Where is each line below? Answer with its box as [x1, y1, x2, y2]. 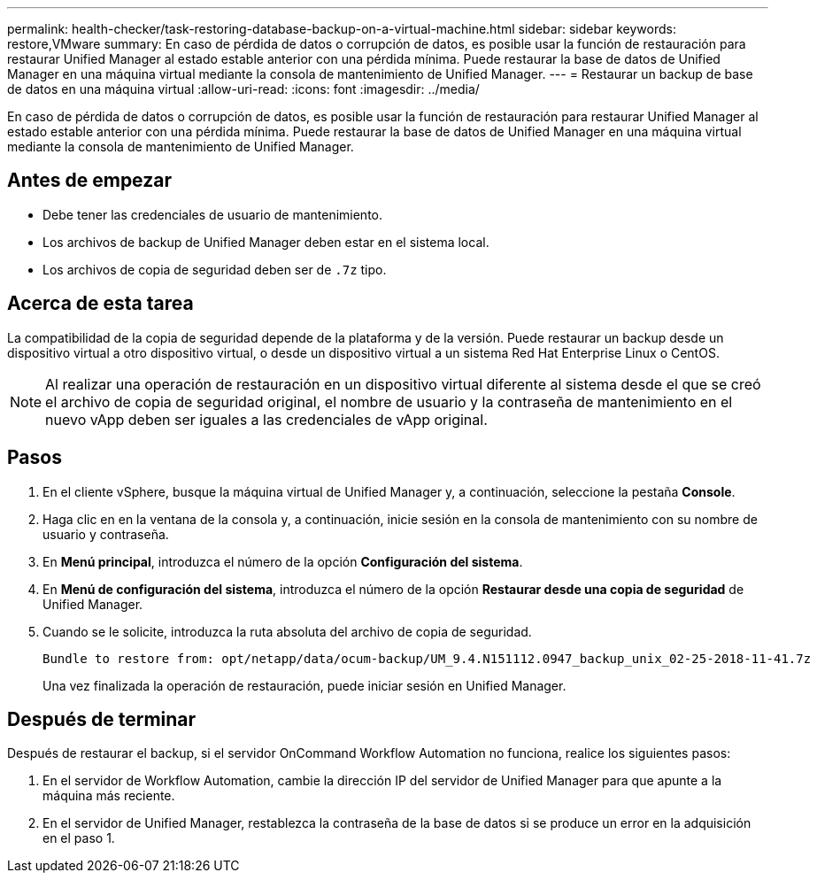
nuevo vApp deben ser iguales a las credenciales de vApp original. [45, 410, 488, 428]
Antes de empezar [7, 169, 172, 192]
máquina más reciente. [42, 788, 175, 804]
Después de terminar [7, 707, 197, 730]
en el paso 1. [42, 830, 115, 846]
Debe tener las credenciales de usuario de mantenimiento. [42, 206, 383, 222]
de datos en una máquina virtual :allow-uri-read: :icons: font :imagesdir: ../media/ [7, 81, 480, 96]
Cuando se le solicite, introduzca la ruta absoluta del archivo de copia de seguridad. [42, 623, 532, 639]
